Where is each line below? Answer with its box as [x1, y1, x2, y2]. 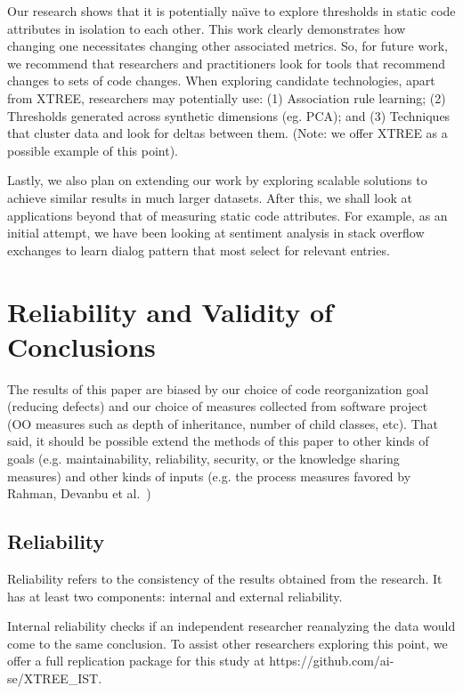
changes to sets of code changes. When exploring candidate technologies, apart [7, 71, 435, 90]
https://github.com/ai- [269, 651, 394, 670]
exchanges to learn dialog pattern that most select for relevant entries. [7, 240, 390, 259]
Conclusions [7, 327, 156, 364]
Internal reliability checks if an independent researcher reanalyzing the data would [7, 617, 456, 635]
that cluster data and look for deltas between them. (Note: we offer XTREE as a [7, 124, 448, 142]
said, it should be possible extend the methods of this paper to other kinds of [7, 432, 429, 450]
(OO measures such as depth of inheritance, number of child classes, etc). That [7, 414, 439, 432]
